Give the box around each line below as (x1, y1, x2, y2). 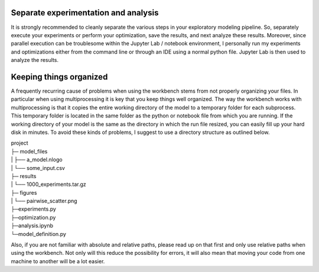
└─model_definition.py (11, 230, 66, 237)
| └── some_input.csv (11, 164, 65, 171)
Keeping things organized (11, 71, 108, 82)
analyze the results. (11, 57, 59, 64)
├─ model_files (11, 148, 48, 155)
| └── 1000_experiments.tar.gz (11, 181, 87, 188)
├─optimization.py (11, 214, 56, 221)
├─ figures (11, 189, 37, 196)
